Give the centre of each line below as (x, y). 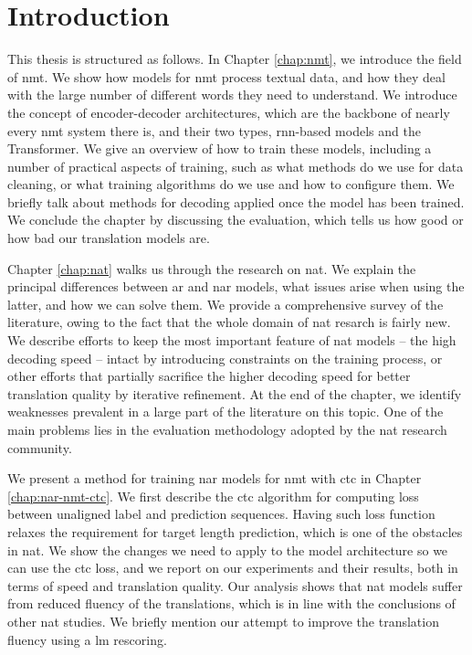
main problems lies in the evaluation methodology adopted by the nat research (227, 429)
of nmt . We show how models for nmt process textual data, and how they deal (226, 76)
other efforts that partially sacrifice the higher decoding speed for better (209, 376)
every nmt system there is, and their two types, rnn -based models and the (214, 130)
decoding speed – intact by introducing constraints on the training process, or (225, 358)
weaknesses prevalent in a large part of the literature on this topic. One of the (226, 412)
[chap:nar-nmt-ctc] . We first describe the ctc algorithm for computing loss (213, 496)
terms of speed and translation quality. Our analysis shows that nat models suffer (235, 585)
